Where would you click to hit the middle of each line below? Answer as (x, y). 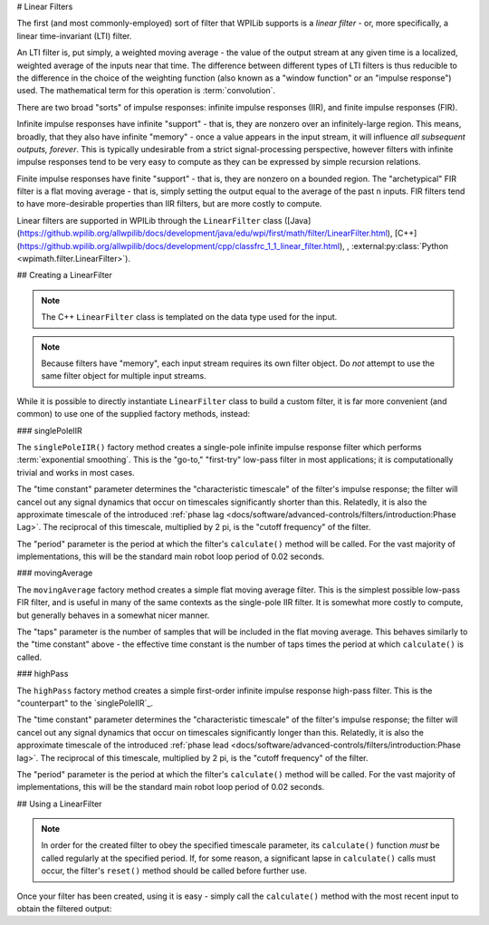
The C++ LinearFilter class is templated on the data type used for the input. (189, 317)
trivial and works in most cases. (76, 472)
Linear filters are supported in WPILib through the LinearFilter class (149, 220)
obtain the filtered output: (64, 909)
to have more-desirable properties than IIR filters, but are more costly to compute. (169, 204)
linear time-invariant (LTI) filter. (74, 35)
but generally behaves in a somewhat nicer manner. (113, 615)
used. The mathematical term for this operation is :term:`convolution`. (146, 91)
